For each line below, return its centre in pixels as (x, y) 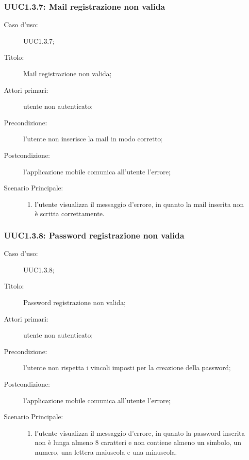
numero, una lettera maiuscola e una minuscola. (106, 451)
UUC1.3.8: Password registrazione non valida (94, 235)
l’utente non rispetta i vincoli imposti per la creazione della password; (127, 367)
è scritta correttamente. (70, 213)
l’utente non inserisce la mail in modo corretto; (93, 139)
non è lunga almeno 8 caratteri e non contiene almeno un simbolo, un (138, 442)
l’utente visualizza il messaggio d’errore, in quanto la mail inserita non (139, 204)
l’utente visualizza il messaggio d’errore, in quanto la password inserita (140, 433)
